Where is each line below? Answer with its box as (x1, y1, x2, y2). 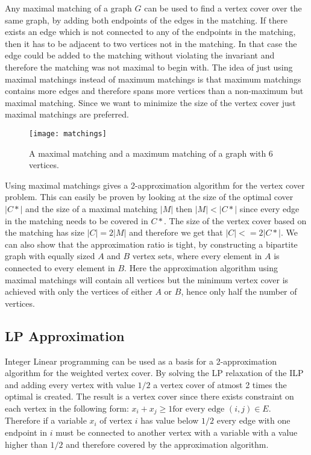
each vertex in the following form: (5, 401, 129, 414)
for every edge (172, 404, 225, 413)
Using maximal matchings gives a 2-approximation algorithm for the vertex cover (5, 178, 305, 191)
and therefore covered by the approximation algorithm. (66, 438, 269, 450)
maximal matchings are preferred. (5, 108, 129, 121)
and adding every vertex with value (5, 378, 135, 391)
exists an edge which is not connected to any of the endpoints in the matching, (5, 25, 296, 38)
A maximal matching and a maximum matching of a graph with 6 (29, 146, 273, 159)
